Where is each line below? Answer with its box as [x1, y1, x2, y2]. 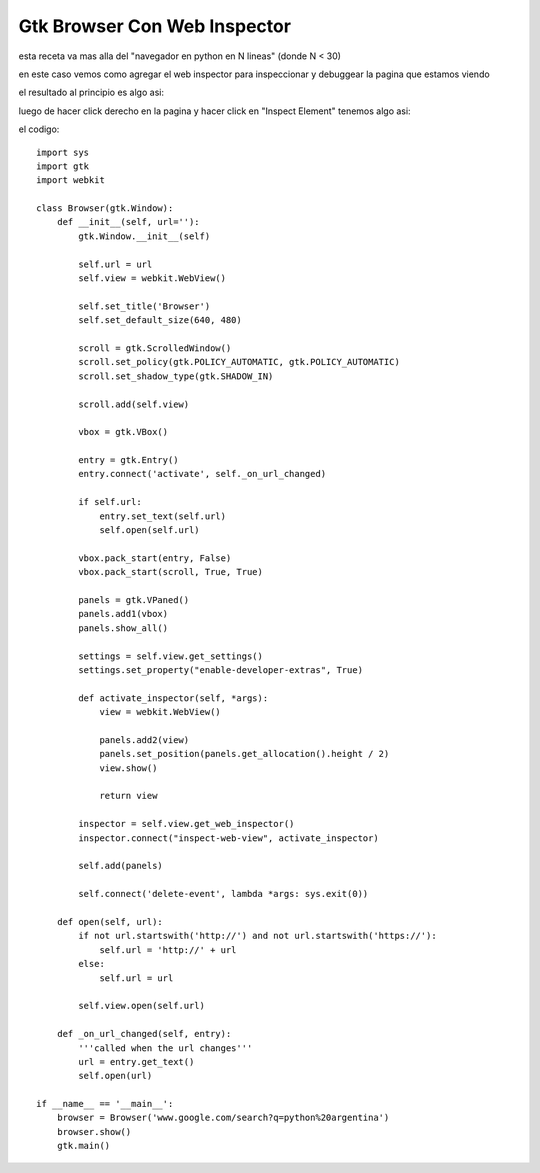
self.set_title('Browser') [78, 300, 211, 312]
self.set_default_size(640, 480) [78, 315, 242, 326]
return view [99, 790, 158, 802]
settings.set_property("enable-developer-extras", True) [78, 664, 364, 675]
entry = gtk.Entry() [78, 455, 179, 466]
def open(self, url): [56, 916, 164, 927]
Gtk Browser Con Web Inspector [18, 15, 292, 37]
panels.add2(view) [99, 734, 190, 745]
